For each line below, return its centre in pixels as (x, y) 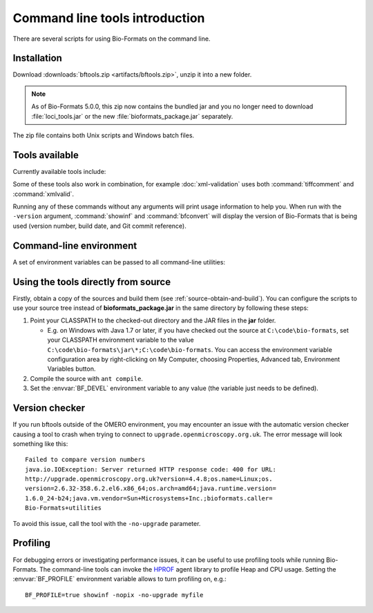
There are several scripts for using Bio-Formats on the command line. (112, 39)
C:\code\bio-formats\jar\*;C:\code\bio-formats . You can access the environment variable (190, 349)
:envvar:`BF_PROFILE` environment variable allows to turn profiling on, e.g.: (120, 579)
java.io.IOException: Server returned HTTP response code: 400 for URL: (151, 469)
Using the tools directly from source (92, 282)
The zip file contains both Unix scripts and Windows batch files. (104, 135)
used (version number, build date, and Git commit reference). (99, 226)
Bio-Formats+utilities (64, 508)
